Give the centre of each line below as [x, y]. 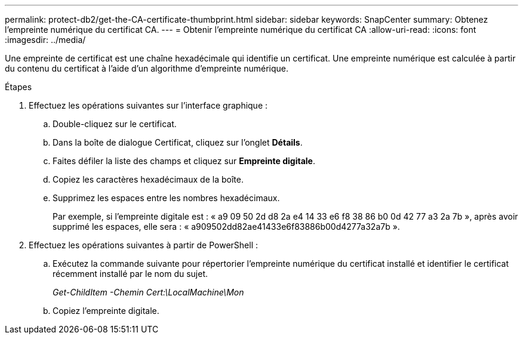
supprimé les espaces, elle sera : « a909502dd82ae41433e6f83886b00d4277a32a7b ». [226, 226]
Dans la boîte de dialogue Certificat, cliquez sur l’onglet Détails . [178, 142]
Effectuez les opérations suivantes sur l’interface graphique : [148, 105]
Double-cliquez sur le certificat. [115, 124]
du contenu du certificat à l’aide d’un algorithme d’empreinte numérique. [147, 68]
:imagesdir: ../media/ [45, 40]
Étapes [19, 87]
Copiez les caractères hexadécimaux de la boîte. [148, 179]
